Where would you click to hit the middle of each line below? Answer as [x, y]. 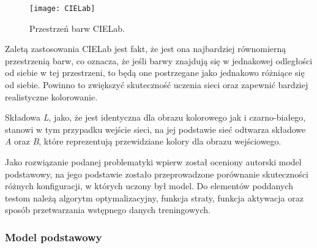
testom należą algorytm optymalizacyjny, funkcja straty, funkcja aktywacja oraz [154, 197]
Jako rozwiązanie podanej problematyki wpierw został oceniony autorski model [153, 162]
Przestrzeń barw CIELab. [77, 28]
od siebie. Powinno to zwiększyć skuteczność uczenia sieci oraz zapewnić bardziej [157, 85]
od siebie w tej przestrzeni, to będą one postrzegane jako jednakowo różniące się [155, 73]
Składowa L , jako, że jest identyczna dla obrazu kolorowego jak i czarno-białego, [155, 117]
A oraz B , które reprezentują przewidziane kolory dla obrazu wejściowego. [143, 141]
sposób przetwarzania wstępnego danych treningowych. [108, 210]
